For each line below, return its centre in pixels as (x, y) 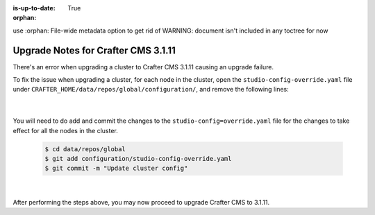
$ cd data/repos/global (85, 149)
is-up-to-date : (34, 8)
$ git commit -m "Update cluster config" (116, 169)
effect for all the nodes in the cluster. (65, 130)
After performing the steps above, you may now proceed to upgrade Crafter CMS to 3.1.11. (141, 202)
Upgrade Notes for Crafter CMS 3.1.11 (94, 50)
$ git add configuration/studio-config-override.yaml (138, 159)
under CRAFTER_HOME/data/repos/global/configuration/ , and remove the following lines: (151, 89)
